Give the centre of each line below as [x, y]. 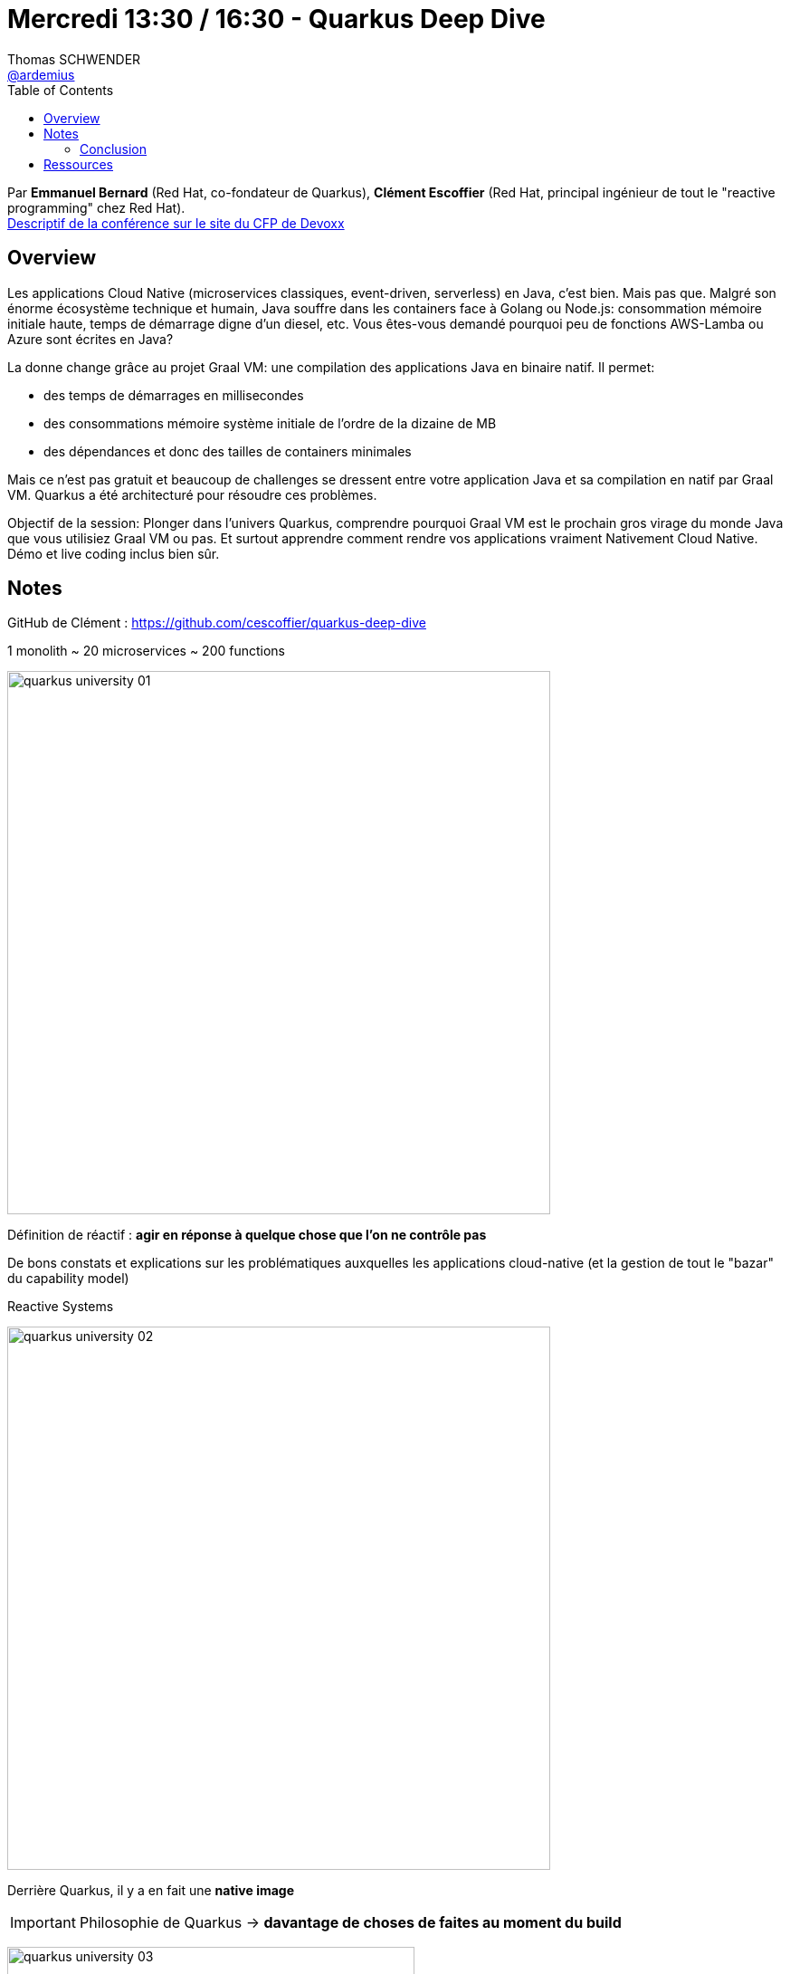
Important [43, 1923]
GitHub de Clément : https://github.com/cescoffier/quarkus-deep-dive [217, 623]
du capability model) [68, 1279]
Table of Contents [61, 90]
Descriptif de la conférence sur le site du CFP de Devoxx [176, 223]
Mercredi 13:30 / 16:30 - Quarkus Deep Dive [276, 19]
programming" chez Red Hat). [96, 207]
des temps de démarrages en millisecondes [174, 395]
